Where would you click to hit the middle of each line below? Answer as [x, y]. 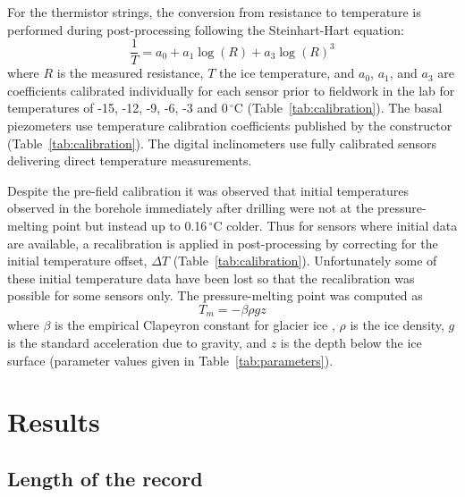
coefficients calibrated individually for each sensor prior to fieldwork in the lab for [231, 90]
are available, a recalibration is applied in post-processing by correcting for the [223, 243]
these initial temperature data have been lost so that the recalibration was [211, 278]
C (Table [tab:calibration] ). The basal [338, 108]
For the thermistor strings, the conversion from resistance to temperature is [214, 12]
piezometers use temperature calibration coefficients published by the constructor [230, 126]
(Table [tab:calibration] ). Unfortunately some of [305, 261]
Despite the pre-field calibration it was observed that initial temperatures [208, 190]
